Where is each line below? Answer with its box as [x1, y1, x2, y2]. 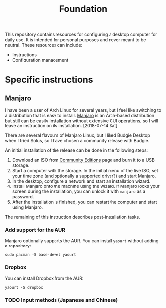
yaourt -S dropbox [5, 285, 43, 290]
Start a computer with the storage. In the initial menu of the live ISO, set [12, 168, 159, 174]
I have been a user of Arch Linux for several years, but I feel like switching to [5, 107, 162, 113]
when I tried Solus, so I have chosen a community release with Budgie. [5, 138, 150, 144]
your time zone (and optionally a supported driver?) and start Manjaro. [12, 173, 156, 179]
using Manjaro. [12, 204, 43, 210]
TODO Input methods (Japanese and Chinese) [5, 296, 118, 303]
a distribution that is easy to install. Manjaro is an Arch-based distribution [5, 113, 155, 119]
